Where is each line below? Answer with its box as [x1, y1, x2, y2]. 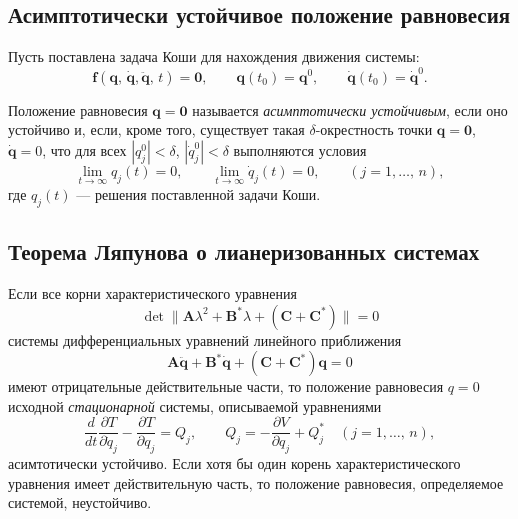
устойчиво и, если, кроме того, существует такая [8, 119, 305, 140]
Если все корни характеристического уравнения [8, 282, 297, 303]
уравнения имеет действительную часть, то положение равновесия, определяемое [8, 472, 504, 493]
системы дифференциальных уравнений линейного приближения [8, 329, 402, 350]
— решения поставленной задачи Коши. [76, 183, 321, 204]
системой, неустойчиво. [8, 492, 152, 513]
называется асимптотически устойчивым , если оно [192, 99, 508, 120]
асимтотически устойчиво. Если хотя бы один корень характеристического [8, 453, 461, 474]
